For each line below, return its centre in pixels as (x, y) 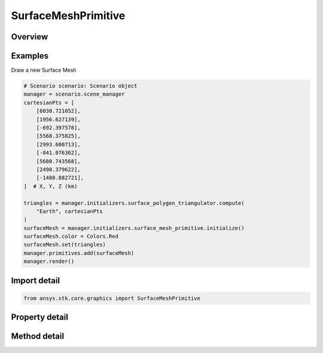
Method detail (38, 337)
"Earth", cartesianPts (69, 211)
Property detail (40, 317)
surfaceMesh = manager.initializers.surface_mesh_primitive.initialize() (134, 228)
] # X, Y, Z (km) (51, 186)
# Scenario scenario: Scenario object (80, 86)
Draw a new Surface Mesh (44, 70)
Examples (30, 56)
